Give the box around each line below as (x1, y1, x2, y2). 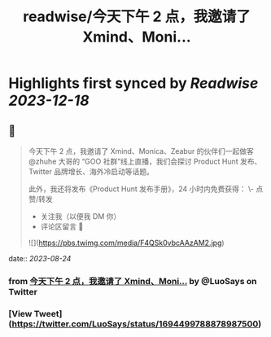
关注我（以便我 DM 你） (40, 212, 121, 221)
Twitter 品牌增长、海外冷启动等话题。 (28, 167, 155, 176)
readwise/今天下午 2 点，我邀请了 (23, 7, 251, 26)
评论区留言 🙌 (40, 221, 84, 231)
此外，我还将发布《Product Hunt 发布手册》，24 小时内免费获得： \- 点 (28, 184, 264, 194)
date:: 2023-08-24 (8, 254, 72, 263)
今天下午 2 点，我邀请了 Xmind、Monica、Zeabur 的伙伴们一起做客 (28, 147, 254, 155)
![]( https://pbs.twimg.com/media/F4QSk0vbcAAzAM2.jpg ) (28, 238, 225, 247)
